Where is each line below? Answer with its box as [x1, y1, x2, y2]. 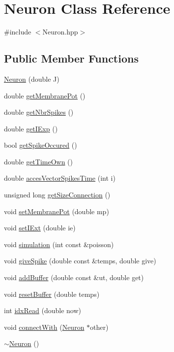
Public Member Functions [4, 51, 139, 66]
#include [4, 27, 31, 37]
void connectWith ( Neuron [4, 321, 85, 332]
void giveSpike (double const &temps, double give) [4, 256, 156, 266]
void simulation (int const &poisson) [4, 239, 114, 249]
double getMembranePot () [4, 90, 86, 100]
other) [90, 321, 109, 332]
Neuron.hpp [42, 27, 78, 37]
